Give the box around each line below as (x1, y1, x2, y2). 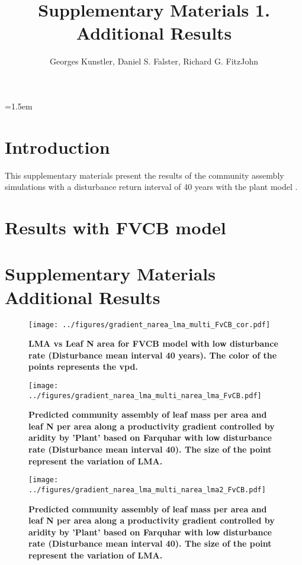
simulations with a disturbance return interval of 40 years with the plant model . (5, 180, 298, 193)
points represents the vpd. (28, 360, 138, 373)
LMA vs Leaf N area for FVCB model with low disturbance (28, 337, 278, 350)
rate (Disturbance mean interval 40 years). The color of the (28, 348, 277, 361)
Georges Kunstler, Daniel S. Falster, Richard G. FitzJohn (50, 55, 258, 67)
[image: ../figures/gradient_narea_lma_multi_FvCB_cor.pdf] (28, 320, 271, 329)
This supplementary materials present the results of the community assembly (5, 169, 284, 181)
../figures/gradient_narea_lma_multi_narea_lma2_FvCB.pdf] (28, 485, 266, 494)
